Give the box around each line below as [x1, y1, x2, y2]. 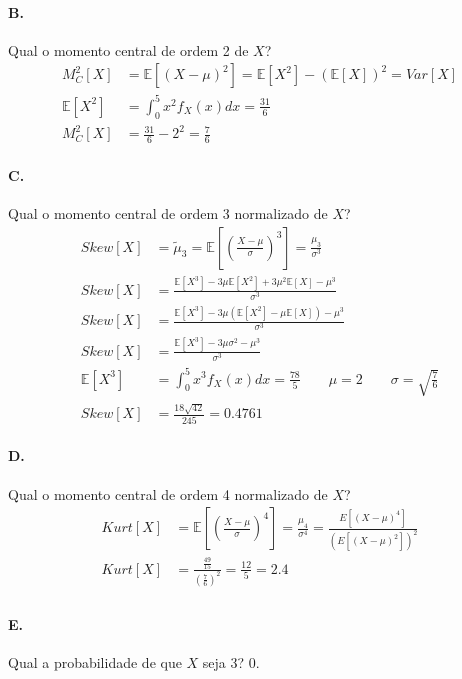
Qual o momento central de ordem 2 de [8, 39, 249, 60]
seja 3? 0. [202, 652, 260, 673]
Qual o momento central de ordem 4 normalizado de [8, 483, 328, 504]
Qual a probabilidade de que [8, 652, 182, 673]
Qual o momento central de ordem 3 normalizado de [8, 202, 328, 223]
